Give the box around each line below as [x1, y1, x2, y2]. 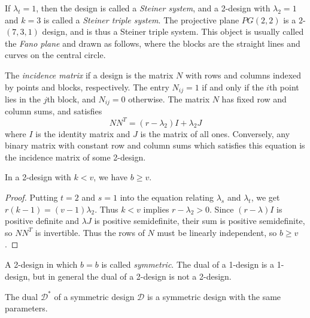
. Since [209, 202, 234, 215]
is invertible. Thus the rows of [35, 226, 145, 238]
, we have [93, 171, 128, 183]
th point [269, 80, 299, 93]
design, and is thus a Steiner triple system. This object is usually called [42, 25, 304, 38]
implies [143, 202, 169, 215]
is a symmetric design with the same [147, 290, 281, 302]
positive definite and [5, 214, 80, 227]
